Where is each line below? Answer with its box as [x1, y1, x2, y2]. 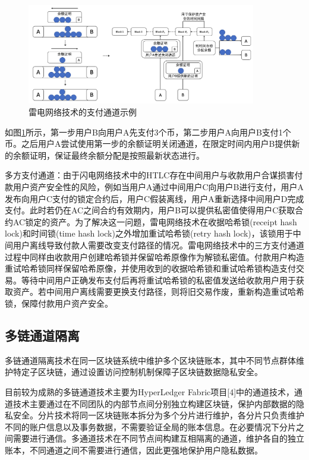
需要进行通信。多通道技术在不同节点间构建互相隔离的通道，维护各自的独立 [12, 432, 304, 445]
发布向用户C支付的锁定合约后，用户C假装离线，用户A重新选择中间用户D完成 [5, 192, 304, 204]
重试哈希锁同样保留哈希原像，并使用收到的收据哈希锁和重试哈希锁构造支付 [5, 262, 296, 275]
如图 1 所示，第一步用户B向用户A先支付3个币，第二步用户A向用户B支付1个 [5, 125, 291, 138]
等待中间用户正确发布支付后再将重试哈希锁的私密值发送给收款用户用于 [21, 273, 296, 286]
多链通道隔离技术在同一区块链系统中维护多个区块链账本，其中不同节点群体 [5, 354, 296, 366]
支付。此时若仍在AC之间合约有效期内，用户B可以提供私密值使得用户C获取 [5, 204, 295, 216]
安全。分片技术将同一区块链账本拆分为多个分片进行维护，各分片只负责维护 [12, 409, 304, 421]
